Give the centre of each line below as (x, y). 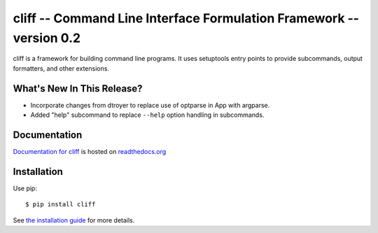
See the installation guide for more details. (74, 220)
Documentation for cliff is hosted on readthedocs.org (90, 151)
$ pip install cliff (61, 204)
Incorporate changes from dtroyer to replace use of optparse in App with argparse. (150, 105)
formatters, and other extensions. (61, 68)
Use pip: (25, 188)
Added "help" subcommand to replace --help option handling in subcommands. (147, 115)
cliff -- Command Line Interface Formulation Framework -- (186, 18)
